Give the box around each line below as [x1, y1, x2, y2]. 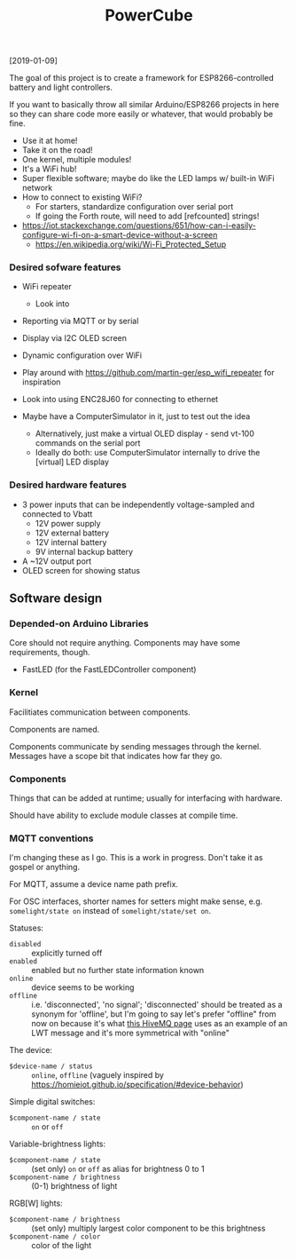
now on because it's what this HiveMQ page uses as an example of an [31, 1018, 288, 1029]
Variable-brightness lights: [9, 1138, 106, 1150]
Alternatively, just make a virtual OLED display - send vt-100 [35, 428, 254, 439]
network [21, 183, 53, 194]
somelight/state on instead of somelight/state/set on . [9, 906, 212, 916]
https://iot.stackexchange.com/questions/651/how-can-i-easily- [21, 220, 257, 231]
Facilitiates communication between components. [9, 707, 191, 717]
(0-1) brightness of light [31, 1181, 118, 1192]
